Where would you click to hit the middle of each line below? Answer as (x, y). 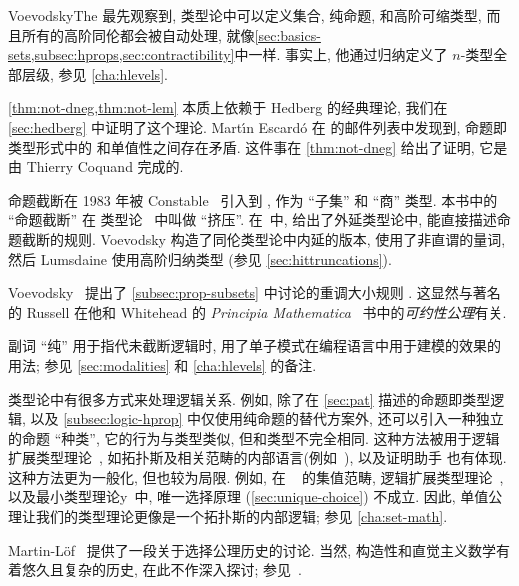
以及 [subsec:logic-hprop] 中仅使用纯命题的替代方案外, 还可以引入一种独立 (267, 418)
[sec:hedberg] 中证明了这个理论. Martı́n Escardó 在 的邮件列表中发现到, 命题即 (258, 126)
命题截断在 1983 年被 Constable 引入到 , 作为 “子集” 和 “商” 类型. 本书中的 (253, 199)
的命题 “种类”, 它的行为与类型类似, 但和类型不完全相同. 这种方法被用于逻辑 (254, 437)
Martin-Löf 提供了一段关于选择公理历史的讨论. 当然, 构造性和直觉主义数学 (252, 549)
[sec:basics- (287, 34)
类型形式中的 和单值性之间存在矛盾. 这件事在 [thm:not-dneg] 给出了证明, (241, 146)
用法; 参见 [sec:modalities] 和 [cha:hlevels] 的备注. (162, 364)
